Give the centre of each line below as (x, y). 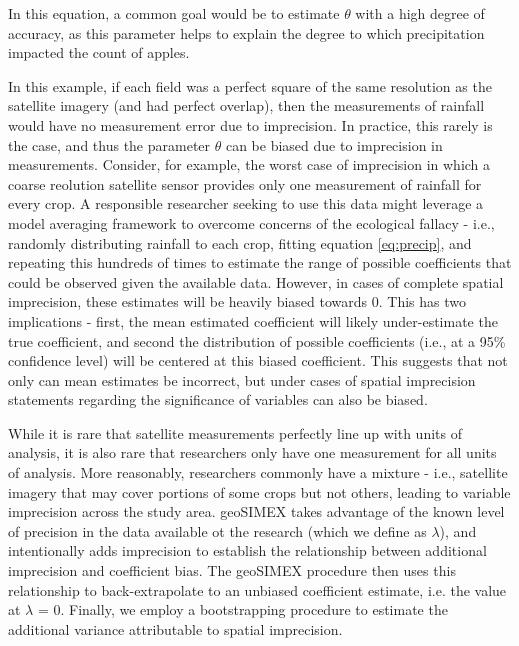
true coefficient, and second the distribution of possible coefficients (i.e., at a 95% (257, 340)
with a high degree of (420, 13)
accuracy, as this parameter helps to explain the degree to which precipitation (246, 32)
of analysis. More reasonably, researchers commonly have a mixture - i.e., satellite (258, 472)
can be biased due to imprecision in (334, 144)
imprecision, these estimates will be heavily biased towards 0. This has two (237, 301)
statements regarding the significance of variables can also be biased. (218, 399)
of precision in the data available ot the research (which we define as (217, 530)
